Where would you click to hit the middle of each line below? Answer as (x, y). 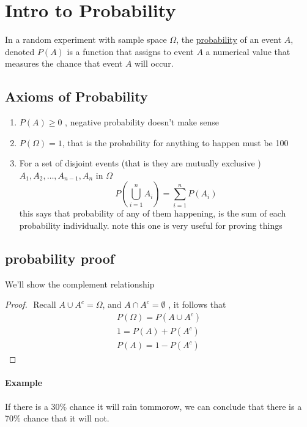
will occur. (154, 63)
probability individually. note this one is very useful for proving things (151, 225)
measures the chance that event (64, 63)
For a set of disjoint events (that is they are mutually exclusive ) (140, 163)
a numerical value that (248, 51)
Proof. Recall (31, 304)
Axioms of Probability (76, 96)
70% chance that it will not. (57, 418)
